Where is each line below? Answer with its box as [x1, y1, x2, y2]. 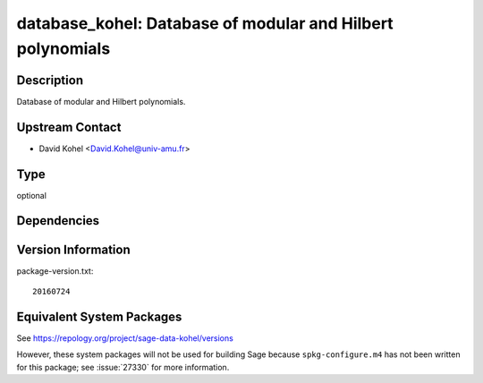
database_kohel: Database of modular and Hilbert [16, 13, 394, 33]
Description [16, 72, 84, 88]
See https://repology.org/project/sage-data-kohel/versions [16, 332, 234, 344]
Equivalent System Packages [16, 309, 182, 324]
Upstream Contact [16, 119, 122, 134]
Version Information [16, 242, 131, 257]
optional [16, 190, 47, 200]
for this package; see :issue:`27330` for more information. [16, 362, 230, 372]
